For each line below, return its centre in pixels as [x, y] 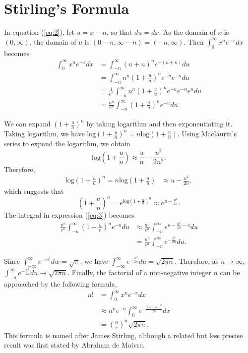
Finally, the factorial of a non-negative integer [141, 272]
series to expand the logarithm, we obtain [67, 144]
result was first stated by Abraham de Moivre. [74, 345]
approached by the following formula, [61, 284]
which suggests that [34, 191]
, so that [119, 32]
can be [230, 272]
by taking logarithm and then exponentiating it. [159, 124]
